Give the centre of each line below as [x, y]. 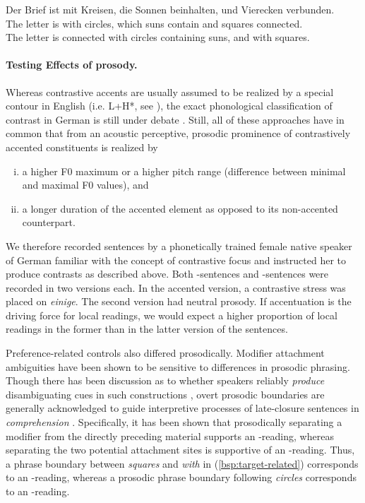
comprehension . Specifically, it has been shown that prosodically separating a [174, 422]
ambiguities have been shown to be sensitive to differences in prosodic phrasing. [178, 366]
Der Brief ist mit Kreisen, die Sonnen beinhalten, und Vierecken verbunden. [170, 9]
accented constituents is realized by [82, 147]
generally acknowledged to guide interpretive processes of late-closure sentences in [182, 408]
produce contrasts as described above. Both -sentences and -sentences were [167, 274]
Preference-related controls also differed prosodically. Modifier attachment [165, 353]
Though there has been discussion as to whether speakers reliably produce [165, 380]
